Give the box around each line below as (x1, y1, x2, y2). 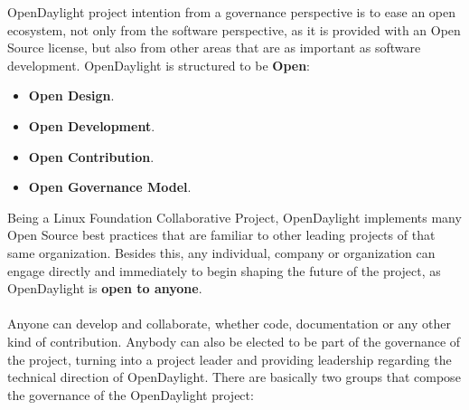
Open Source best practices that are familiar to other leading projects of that (7, 225, 436, 244)
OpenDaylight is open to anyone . (7, 279, 202, 298)
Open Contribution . (28, 147, 155, 166)
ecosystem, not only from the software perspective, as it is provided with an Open (7, 20, 461, 39)
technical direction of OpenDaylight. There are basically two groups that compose (7, 367, 461, 386)
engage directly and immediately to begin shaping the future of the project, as (7, 261, 441, 280)
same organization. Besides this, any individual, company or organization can (7, 243, 436, 262)
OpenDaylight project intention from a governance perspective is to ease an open (7, 3, 456, 21)
